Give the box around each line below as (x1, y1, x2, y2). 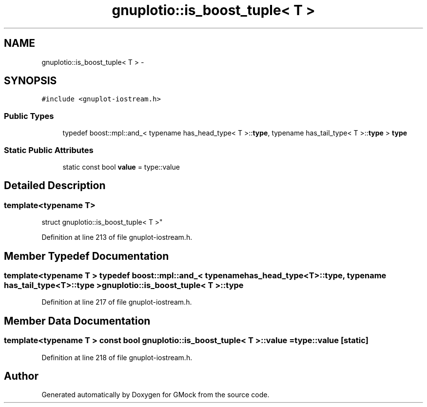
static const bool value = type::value (62, 162, 180, 171)
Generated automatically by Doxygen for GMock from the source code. (41, 390, 270, 399)
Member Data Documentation (4, 314, 151, 327)
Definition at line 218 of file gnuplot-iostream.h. (41, 353, 193, 362)
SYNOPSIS (4, 75, 57, 87)
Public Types (4, 111, 54, 121)
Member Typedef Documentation (4, 250, 169, 262)
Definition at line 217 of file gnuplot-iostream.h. (41, 298, 192, 307)
